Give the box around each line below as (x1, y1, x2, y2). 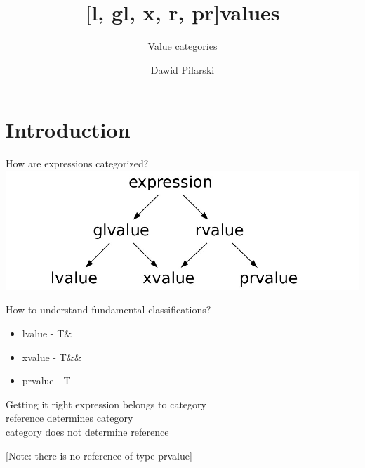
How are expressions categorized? (6, 156, 149, 171)
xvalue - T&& (22, 349, 82, 364)
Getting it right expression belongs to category (6, 396, 206, 411)
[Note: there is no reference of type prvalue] (6, 448, 192, 462)
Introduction (6, 115, 131, 144)
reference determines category (6, 410, 133, 425)
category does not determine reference (6, 424, 169, 439)
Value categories (147, 39, 218, 53)
